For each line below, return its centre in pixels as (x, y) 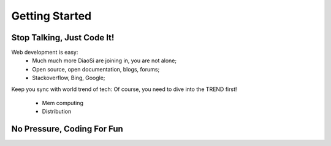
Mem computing (63, 103)
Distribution (57, 111)
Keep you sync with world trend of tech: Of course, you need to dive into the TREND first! (124, 89)
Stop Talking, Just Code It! (63, 38)
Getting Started (51, 16)
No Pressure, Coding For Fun (67, 129)
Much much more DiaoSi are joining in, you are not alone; (105, 60)
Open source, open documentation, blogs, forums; (96, 69)
